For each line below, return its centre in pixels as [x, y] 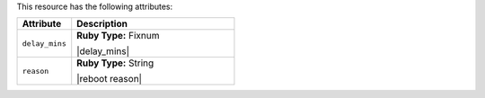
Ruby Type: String [115, 63]
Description [102, 24]
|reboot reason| [110, 79]
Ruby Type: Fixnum [118, 36]
